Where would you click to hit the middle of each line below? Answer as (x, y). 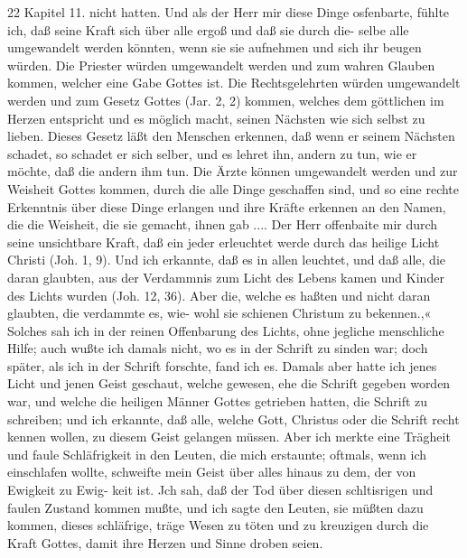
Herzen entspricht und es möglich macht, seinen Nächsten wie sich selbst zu (216, 118)
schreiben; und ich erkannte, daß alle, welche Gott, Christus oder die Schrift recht (233, 418)
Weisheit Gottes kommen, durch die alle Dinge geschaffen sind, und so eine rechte (233, 188)
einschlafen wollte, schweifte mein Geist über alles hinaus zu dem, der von (212, 472)
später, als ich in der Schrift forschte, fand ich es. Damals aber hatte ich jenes (222, 365)
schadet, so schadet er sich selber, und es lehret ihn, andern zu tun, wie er (212, 153)
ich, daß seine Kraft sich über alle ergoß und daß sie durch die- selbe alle (208, 29)
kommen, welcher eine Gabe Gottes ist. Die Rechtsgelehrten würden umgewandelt (234, 83)
